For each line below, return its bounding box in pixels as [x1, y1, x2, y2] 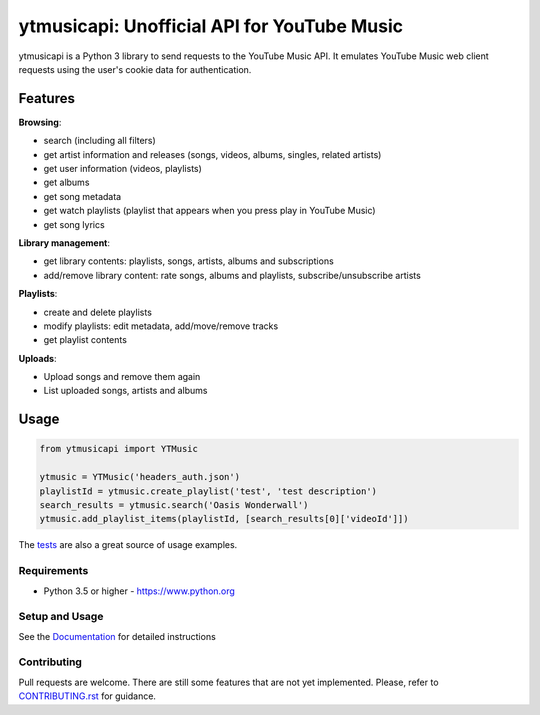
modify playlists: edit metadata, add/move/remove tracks [43, 320, 279, 332]
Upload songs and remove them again [43, 371, 201, 383]
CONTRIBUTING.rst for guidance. [18, 690, 157, 702]
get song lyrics [43, 218, 105, 230]
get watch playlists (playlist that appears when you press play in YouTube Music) [43, 205, 376, 217]
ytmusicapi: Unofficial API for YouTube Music [18, 15, 404, 37]
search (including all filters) [43, 135, 157, 147]
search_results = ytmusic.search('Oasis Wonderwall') [39, 500, 309, 511]
